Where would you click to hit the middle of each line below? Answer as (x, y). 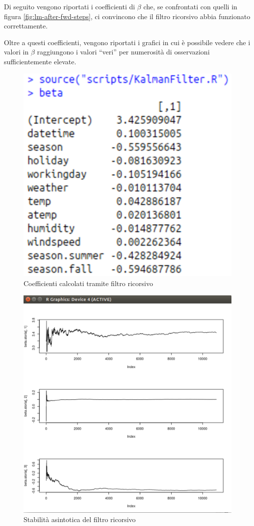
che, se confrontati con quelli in (190, 6)
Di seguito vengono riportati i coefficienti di (70, 6)
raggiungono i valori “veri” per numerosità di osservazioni (123, 52)
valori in (16, 52)
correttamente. (26, 26)
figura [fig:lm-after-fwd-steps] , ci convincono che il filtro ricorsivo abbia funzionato (127, 16)
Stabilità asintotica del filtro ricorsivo (80, 519)
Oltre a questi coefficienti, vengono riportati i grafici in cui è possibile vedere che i (127, 42)
